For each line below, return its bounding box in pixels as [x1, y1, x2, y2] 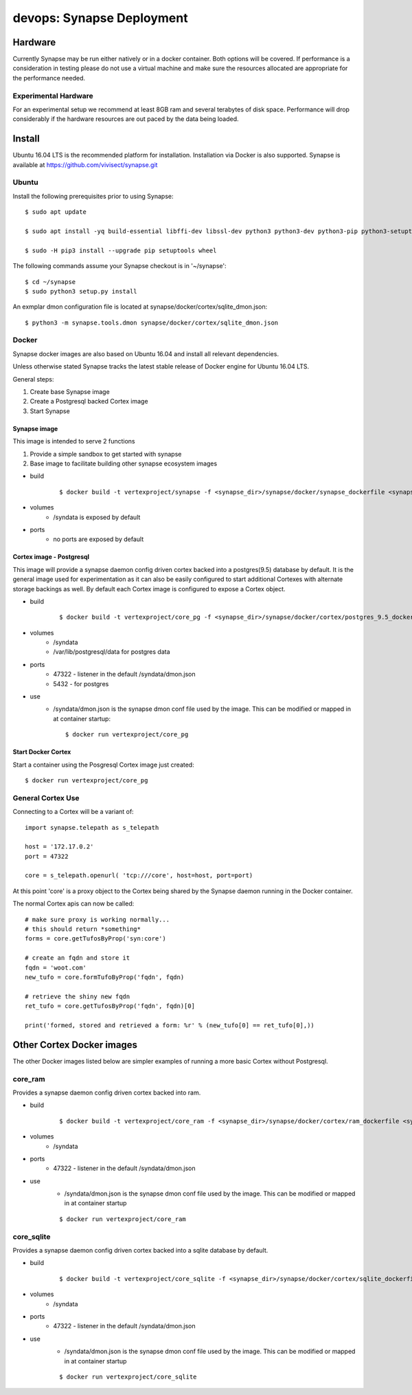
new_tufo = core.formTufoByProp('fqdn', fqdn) [25, 973, 185, 981]
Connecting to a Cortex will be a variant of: [12, 808, 134, 816]
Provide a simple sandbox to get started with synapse [30, 450, 182, 458]
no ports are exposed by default [53, 535, 144, 543]
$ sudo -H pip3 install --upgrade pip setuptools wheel [25, 246, 217, 254]
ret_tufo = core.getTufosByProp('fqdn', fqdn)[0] [25, 1002, 196, 1010]
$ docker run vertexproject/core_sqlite [59, 1372, 197, 1381]
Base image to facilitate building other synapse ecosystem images [30, 459, 218, 468]
